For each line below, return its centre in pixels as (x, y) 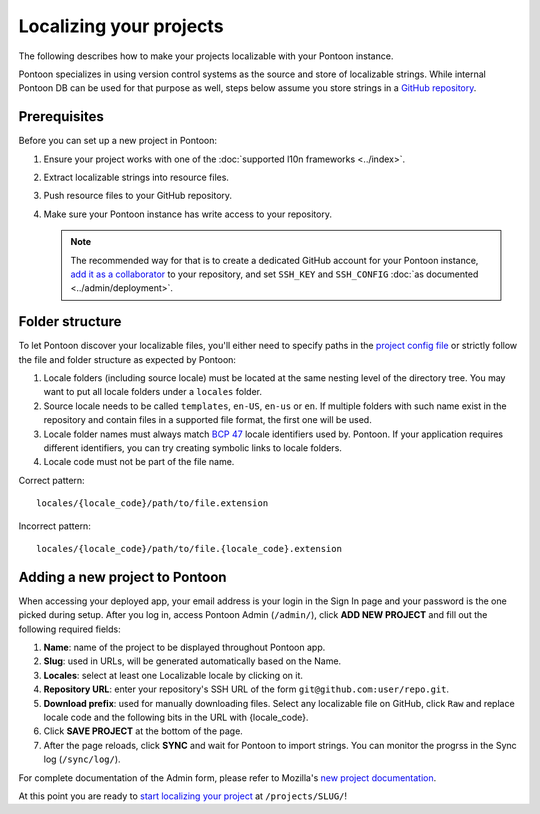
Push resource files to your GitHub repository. (138, 196)
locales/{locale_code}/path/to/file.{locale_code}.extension (189, 548)
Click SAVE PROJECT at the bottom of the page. (143, 731)
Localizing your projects (121, 26)
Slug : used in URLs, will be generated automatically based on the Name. (192, 661)
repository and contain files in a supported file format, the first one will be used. (207, 420)
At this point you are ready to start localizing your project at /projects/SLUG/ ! (183, 796)
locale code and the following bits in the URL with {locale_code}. (176, 717)
